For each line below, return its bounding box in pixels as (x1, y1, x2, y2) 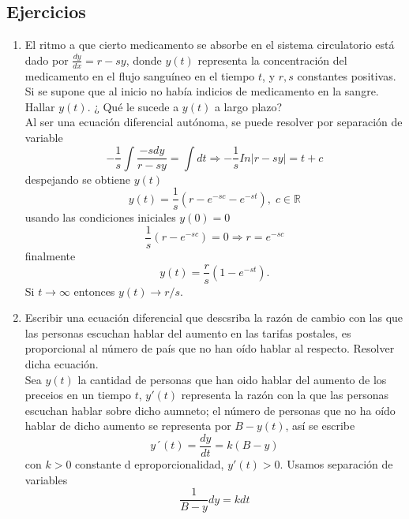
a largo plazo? (214, 98, 283, 114)
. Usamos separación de (280, 455, 393, 472)
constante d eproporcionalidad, (75, 455, 224, 472)
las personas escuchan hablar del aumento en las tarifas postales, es (24, 324, 351, 341)
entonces (73, 282, 115, 299)
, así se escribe (285, 417, 355, 434)
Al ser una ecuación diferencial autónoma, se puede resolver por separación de (24, 114, 403, 130)
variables (24, 471, 68, 487)
